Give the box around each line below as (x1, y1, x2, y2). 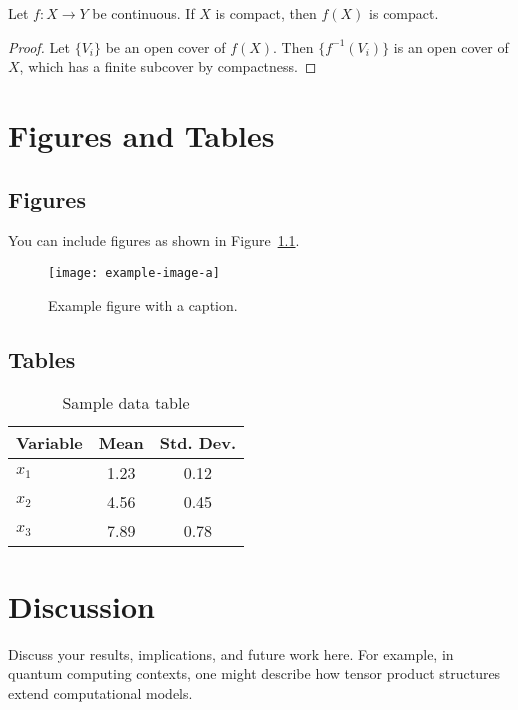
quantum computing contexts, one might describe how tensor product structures (8, 663, 501, 684)
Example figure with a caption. (48, 294, 238, 315)
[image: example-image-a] (48, 265, 220, 280)
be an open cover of (105, 36, 226, 57)
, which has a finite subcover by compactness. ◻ (19, 56, 317, 77)
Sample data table (62, 391, 190, 415)
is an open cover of (393, 36, 509, 57)
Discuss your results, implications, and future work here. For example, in (8, 643, 454, 664)
